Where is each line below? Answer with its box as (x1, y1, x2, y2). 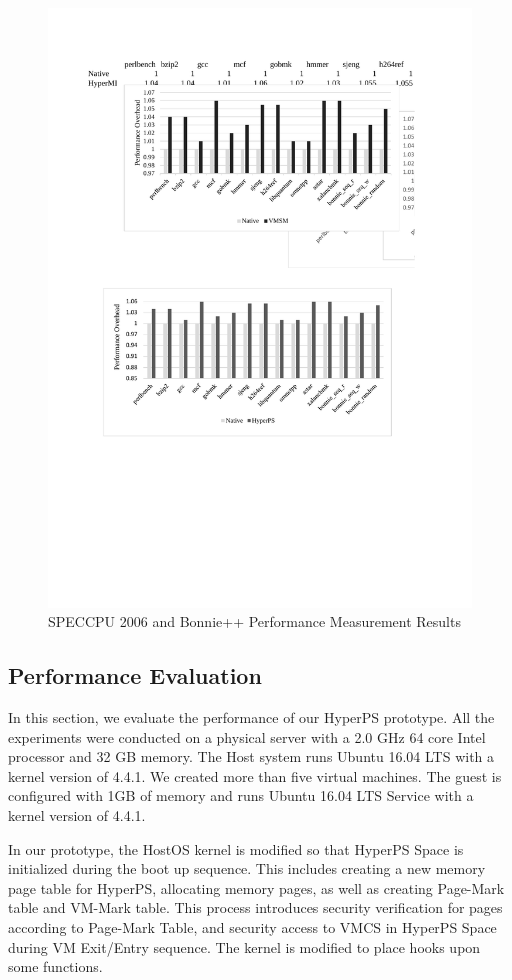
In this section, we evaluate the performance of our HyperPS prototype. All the (8, 707, 495, 728)
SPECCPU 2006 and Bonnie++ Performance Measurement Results (48, 611, 461, 632)
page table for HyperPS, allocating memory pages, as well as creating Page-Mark (8, 877, 505, 898)
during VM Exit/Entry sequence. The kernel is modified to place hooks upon (8, 936, 481, 957)
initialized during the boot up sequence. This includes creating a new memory (8, 858, 486, 879)
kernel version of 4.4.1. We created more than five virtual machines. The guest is (8, 765, 502, 786)
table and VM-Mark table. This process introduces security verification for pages (8, 897, 503, 918)
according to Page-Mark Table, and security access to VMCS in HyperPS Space (8, 917, 497, 938)
